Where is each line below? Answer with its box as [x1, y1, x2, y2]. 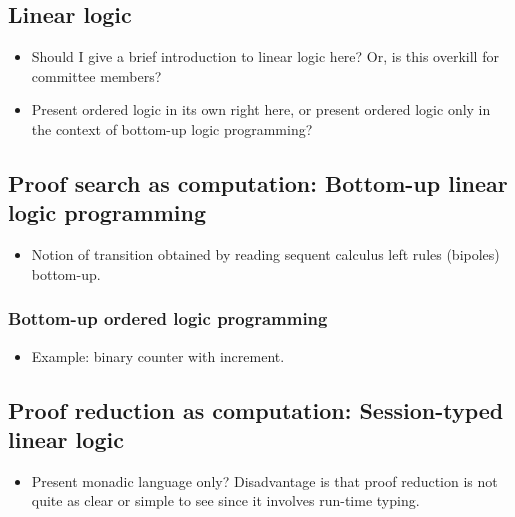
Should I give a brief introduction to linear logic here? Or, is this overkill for [31, 46, 499, 67]
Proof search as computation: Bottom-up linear [8, 167, 508, 198]
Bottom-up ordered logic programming [8, 306, 328, 331]
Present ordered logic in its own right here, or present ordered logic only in [31, 99, 491, 120]
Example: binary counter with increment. [31, 345, 285, 366]
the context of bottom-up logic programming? [31, 118, 313, 139]
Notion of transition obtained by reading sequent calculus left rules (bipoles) [31, 244, 500, 265]
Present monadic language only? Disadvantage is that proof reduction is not [31, 470, 498, 491]
